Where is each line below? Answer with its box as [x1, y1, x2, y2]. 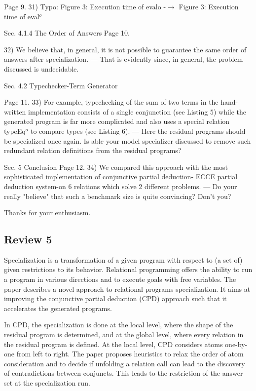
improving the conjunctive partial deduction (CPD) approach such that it [4, 293, 227, 304]
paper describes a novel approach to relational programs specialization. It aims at [4, 283, 251, 294]
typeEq [4, 125, 26, 136]
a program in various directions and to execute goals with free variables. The [4, 274, 236, 284]
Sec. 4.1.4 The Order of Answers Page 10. [4, 28, 130, 38]
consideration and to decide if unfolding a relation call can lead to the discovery [4, 358, 245, 368]
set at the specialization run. [4, 378, 90, 388]
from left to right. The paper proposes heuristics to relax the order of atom [16, 349, 244, 359]
